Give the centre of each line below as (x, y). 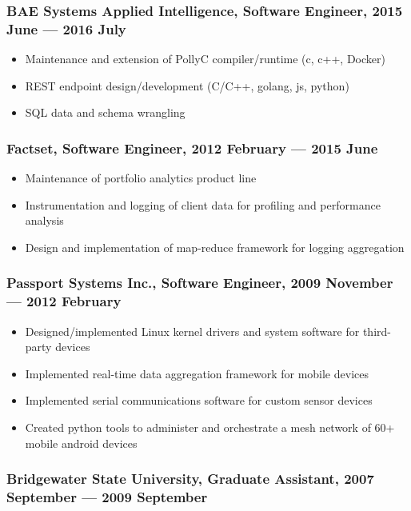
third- (377, 331)
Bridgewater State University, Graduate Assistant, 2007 (190, 479)
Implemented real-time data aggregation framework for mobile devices (197, 373)
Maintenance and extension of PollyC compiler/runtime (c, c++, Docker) (205, 59)
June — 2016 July (66, 28)
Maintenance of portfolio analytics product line (141, 178)
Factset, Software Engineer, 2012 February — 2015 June (192, 148)
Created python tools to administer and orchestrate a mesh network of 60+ (210, 427)
